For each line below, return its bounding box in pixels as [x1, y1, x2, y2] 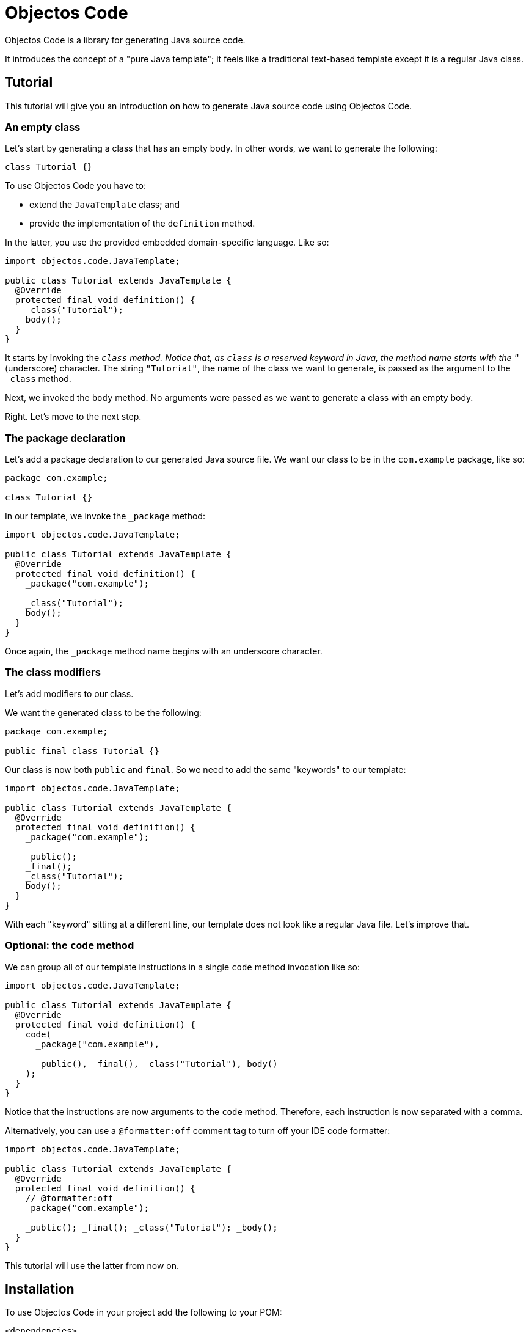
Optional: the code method [5, 939, 134, 952]
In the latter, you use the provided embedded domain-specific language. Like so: [5, 237, 329, 248]
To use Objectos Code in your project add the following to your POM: [5, 1307, 282, 1318]
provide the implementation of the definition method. [29, 218, 255, 229]
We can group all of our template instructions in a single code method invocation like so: [5, 961, 360, 972]
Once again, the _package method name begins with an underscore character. [5, 646, 323, 657]
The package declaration [5, 431, 126, 444]
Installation [5, 1281, 75, 1297]
